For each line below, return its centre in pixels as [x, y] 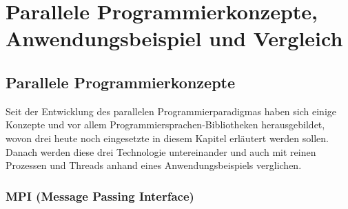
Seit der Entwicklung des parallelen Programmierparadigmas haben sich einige [171, 111]
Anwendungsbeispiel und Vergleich [174, 38]
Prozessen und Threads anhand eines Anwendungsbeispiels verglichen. [154, 165]
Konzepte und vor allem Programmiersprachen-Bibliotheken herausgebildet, [165, 125]
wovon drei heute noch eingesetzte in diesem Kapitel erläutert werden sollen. [167, 138]
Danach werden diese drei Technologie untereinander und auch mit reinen [161, 151]
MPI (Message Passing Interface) [100, 196]
